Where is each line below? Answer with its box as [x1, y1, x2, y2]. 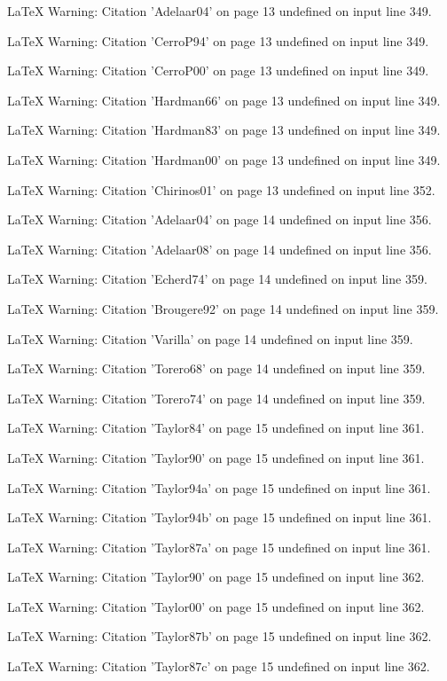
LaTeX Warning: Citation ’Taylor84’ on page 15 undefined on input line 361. [7, 419, 425, 437]
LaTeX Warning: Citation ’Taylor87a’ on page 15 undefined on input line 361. [7, 537, 431, 556]
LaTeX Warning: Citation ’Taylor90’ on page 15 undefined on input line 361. [7, 448, 425, 466]
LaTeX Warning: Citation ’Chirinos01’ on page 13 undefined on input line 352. [7, 180, 435, 199]
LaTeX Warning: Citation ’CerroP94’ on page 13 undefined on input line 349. [7, 31, 429, 50]
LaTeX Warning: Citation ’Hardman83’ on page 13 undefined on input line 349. [7, 121, 441, 139]
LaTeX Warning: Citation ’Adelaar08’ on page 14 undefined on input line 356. [7, 239, 432, 258]
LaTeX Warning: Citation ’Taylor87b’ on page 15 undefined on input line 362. [7, 627, 432, 646]
